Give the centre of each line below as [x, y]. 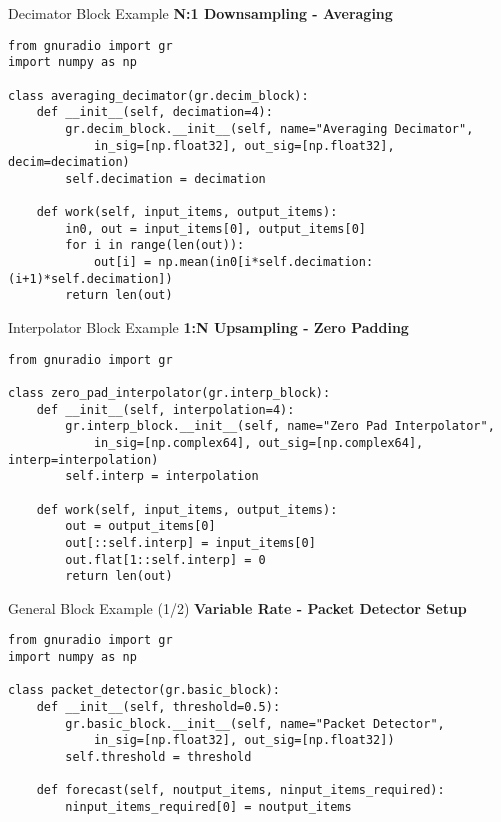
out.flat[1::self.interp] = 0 [165, 559]
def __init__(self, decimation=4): [154, 112]
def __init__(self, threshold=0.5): [158, 707]
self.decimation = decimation [165, 178]
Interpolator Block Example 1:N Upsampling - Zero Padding [208, 327]
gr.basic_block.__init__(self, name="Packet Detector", [255, 723]
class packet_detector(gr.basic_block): [144, 690]
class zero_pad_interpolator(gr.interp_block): [169, 393]
